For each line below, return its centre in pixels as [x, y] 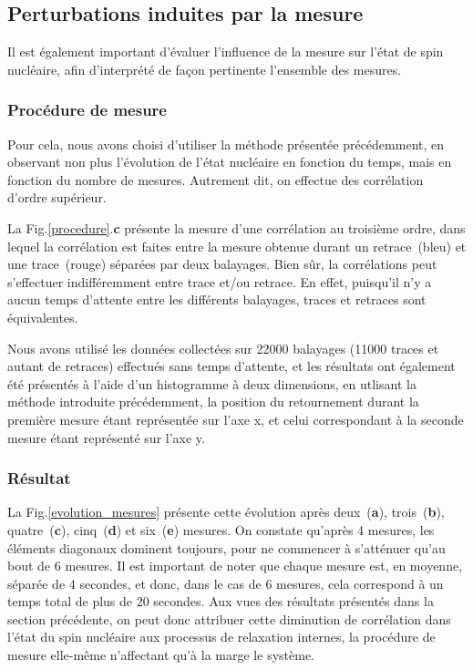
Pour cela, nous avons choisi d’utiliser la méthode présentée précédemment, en [226, 144]
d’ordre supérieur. [57, 197]
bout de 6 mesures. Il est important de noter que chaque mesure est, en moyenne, [235, 566]
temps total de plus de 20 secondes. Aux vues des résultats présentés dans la [221, 601]
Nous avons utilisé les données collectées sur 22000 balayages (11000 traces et [223, 348]
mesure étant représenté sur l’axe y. [106, 437]
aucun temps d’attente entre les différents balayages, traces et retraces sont [217, 299]
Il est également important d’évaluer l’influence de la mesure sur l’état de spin [226, 52]
